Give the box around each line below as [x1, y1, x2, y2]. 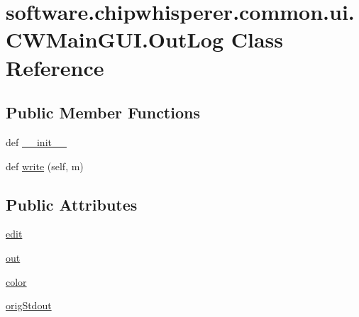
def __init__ [6, 134, 67, 149]
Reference [6, 52, 104, 82]
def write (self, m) [6, 158, 84, 173]
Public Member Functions [6, 101, 200, 123]
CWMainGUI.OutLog [6, 25, 224, 54]
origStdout [6, 298, 52, 313]
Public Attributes [6, 193, 138, 215]
